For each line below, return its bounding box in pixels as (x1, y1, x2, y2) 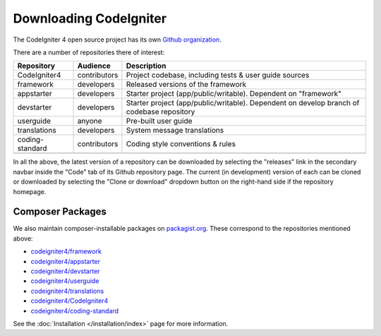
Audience (77, 61, 111, 71)
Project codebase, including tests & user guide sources (126, 71, 310, 80)
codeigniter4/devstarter (30, 267, 100, 275)
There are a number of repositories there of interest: (13, 48, 165, 56)
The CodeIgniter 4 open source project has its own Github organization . (13, 35, 222, 44)
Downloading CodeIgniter (13, 11, 167, 26)
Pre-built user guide (126, 116, 193, 126)
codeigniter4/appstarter (30, 257, 101, 265)
